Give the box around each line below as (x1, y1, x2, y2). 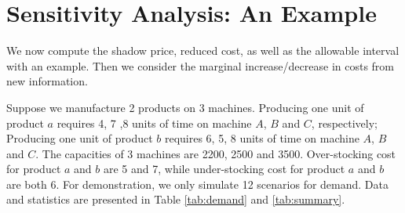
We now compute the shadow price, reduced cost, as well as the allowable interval (6, 42, 400, 59)
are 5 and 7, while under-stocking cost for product (103, 161, 345, 177)
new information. (6, 73, 88, 89)
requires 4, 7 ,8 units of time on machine (57, 114, 252, 131)
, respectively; (311, 114, 378, 131)
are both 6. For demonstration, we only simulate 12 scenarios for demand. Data (6, 175, 389, 192)
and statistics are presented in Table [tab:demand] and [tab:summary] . (6, 191, 345, 208)
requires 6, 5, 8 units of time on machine (164, 130, 359, 146)
